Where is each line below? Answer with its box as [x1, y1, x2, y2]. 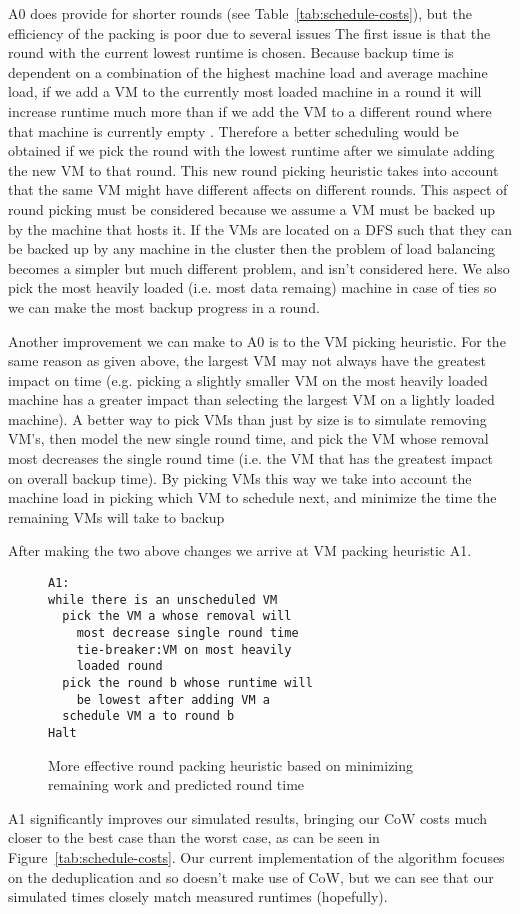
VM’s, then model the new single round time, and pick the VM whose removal [8, 428, 489, 449]
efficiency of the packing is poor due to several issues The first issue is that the [8, 22, 491, 43]
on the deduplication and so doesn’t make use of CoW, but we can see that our [8, 866, 494, 887]
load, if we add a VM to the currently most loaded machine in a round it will [8, 81, 482, 102]
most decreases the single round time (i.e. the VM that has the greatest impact [8, 448, 494, 469]
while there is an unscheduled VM [48, 592, 278, 607]
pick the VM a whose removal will [62, 609, 292, 624]
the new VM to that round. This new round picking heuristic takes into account [8, 159, 499, 180]
